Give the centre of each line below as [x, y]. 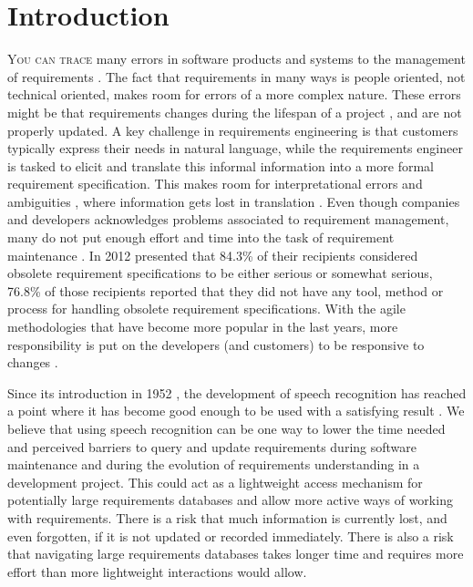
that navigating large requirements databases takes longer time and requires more [236, 554]
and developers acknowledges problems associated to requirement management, [228, 219]
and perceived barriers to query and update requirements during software [212, 446]
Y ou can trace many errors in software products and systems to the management [236, 59]
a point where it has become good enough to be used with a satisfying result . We [236, 411]
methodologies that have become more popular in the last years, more [203, 327]
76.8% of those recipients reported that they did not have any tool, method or [226, 290]
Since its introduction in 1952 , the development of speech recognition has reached [237, 392]
